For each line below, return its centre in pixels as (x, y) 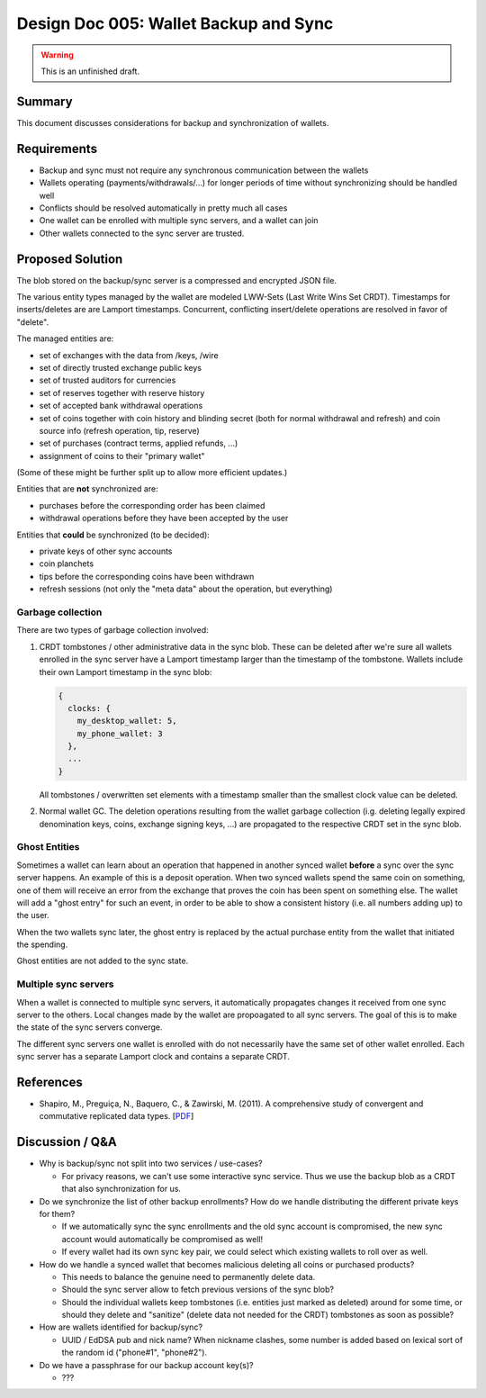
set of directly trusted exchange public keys (121, 367)
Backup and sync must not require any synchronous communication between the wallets (204, 170)
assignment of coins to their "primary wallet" (122, 455)
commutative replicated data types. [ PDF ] (117, 1116)
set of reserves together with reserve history (122, 392)
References (49, 1082)
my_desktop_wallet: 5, (127, 721)
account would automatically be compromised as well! (162, 1239)
